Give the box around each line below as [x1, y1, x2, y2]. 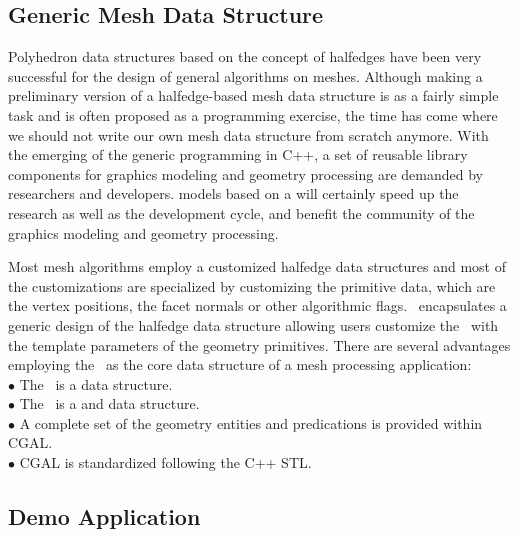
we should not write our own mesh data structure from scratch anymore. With [8, 124, 489, 145]
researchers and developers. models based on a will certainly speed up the [8, 183, 459, 204]
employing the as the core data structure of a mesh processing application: [8, 354, 472, 375]
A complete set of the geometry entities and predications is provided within [19, 412, 483, 433]
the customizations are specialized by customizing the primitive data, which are [8, 275, 496, 296]
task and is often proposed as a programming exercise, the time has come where [8, 104, 498, 125]
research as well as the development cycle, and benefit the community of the [8, 202, 475, 223]
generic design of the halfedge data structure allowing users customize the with [8, 314, 499, 335]
